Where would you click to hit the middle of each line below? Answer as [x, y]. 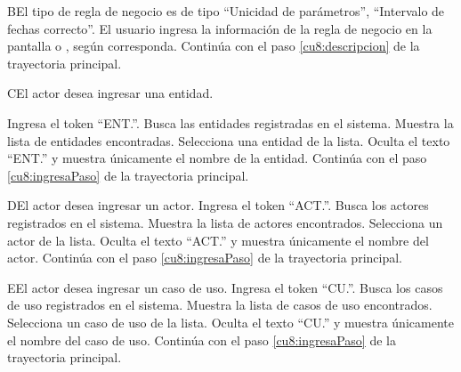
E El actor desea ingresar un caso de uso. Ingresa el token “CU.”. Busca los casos [225, 287]
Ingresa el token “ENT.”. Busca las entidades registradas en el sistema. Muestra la [230, 122]
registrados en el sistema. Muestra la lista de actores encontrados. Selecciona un [225, 222]
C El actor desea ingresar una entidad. [110, 93]
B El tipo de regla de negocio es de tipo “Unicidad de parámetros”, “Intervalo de [226, 11]
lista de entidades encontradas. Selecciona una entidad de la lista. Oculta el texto [229, 140]
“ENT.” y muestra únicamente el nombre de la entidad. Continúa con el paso [217, 158]
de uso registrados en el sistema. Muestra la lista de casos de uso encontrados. [220, 305]
